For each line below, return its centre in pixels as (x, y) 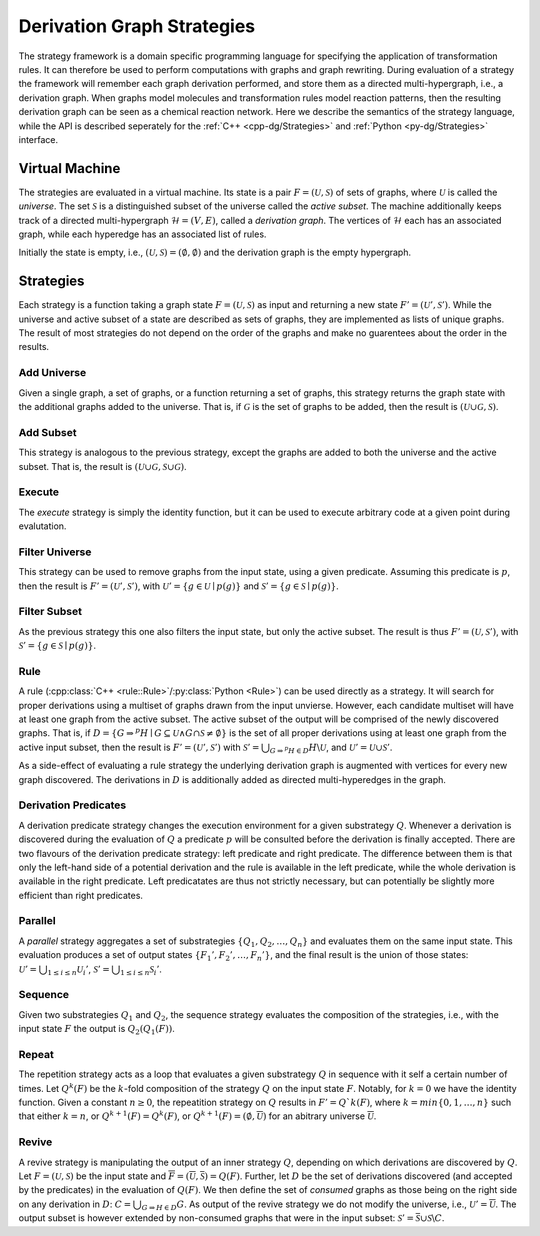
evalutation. (42, 526)
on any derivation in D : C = (75, 1204)
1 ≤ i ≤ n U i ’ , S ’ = (78, 970)
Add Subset (47, 432)
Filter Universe (55, 552)
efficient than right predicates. (81, 895)
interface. (38, 139)
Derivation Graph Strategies (137, 26)
